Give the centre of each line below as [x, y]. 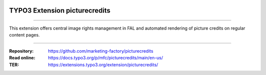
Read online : [22, 58]
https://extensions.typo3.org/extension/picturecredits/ [103, 65]
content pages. [24, 35]
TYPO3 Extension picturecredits [60, 10]
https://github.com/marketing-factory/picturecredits [101, 51]
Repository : [21, 51]
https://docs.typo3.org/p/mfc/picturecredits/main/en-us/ [106, 58]
